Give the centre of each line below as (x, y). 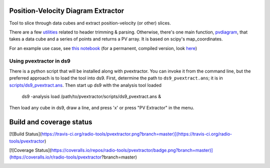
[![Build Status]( (25, 134)
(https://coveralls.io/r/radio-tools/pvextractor (55, 157)
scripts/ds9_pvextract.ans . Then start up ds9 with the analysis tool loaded (85, 85)
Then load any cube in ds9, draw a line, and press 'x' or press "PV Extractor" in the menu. (102, 108)
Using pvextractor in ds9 (40, 61)
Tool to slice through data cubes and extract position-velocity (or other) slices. (90, 23)
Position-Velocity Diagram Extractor (67, 11)
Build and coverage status (51, 122)
